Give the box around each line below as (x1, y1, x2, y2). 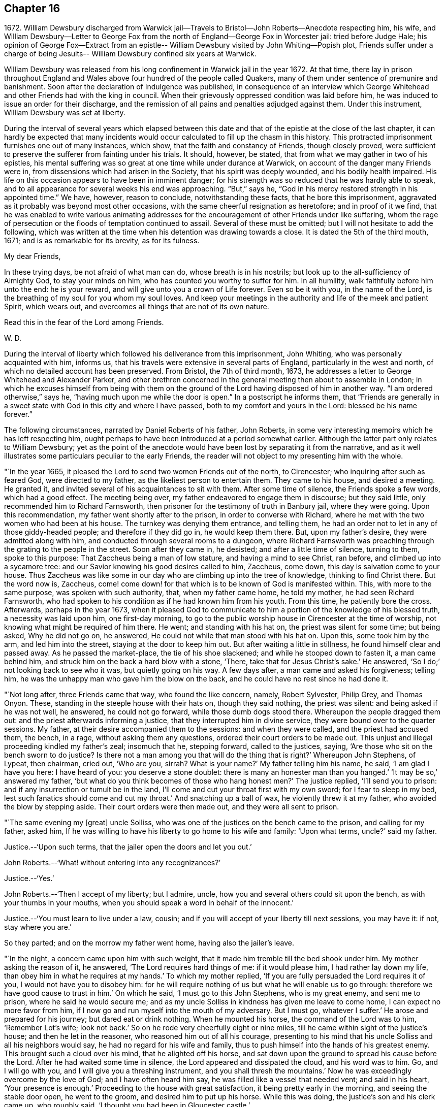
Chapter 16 (4, 2, 60, 15)
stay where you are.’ (4, 923, 72, 932)
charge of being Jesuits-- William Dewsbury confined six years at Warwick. (4, 49, 257, 58)
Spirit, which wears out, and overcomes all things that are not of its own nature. (4, 302, 269, 311)
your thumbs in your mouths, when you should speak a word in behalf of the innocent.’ (4, 898, 294, 907)
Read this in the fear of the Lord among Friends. (4, 318, 164, 327)
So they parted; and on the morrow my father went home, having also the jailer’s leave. (4, 938, 294, 948)
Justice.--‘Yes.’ (4, 874, 54, 883)
